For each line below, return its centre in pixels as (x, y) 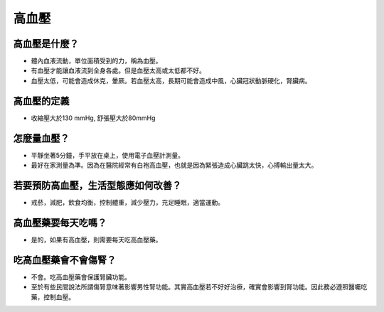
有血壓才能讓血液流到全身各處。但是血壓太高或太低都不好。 (118, 70)
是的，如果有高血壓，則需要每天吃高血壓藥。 (96, 240)
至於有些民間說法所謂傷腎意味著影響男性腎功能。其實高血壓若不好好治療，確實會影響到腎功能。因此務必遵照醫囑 (196, 287)
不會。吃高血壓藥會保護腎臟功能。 (81, 276)
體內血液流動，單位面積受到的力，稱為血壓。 (96, 61)
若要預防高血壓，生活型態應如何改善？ (97, 185)
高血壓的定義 (41, 101)
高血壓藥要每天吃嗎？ (60, 223)
